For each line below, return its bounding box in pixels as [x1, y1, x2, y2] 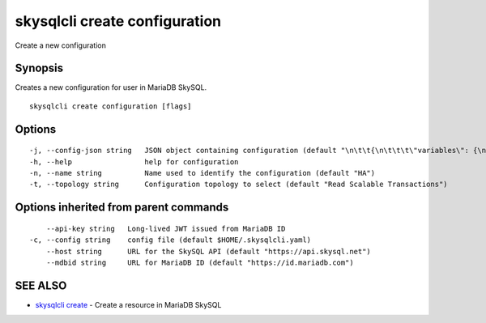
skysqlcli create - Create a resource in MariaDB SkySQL [35, 300, 222, 309]
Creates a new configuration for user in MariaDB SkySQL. [15, 83, 207, 92]
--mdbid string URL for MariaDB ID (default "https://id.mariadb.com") [45, 258, 354, 267]
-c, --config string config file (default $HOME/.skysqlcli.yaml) [29, 236, 312, 244]
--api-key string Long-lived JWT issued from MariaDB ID [45, 223, 286, 233]
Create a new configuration [15, 40, 107, 50]
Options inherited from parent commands [15, 201, 229, 215]
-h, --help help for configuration [29, 157, 239, 166]
